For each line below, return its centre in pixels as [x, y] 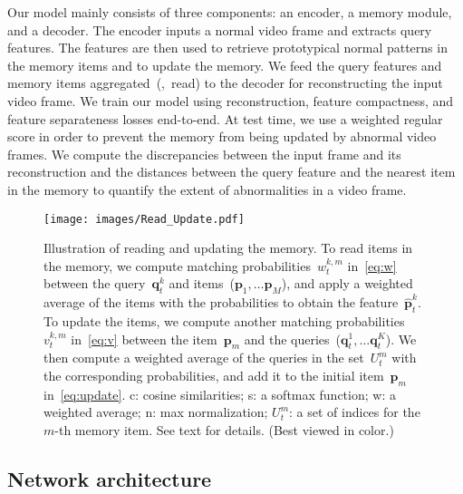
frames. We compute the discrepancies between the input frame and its [204, 154]
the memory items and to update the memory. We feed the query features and [225, 65]
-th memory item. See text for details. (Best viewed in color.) [224, 429]
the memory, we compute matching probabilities [177, 265]
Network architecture [110, 478]
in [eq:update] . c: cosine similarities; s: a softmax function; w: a [220, 394]
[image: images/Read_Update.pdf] [144, 219]
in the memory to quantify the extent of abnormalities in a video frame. [207, 189]
